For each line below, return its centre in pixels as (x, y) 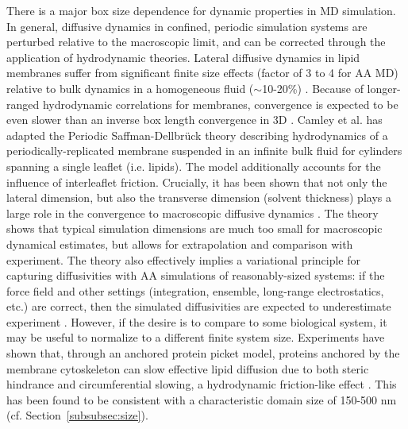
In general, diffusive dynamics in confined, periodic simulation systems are (187, 26)
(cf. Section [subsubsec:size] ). (77, 415)
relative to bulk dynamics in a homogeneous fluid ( (130, 88)
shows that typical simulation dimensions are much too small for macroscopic (194, 228)
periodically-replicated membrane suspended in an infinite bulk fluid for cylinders (204, 151)
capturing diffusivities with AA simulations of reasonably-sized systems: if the (196, 275)
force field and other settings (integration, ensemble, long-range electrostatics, (195, 290)
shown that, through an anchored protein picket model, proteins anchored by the (203, 353)
